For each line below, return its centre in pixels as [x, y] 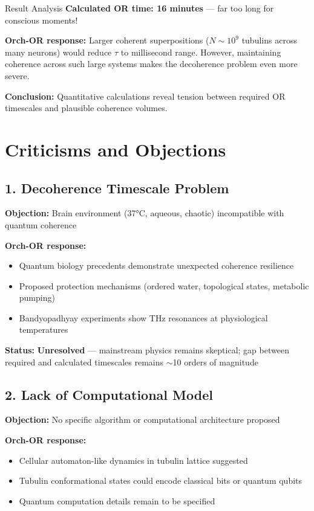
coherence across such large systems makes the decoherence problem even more [151, 64]
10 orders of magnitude [215, 362]
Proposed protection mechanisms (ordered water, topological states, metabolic [164, 285]
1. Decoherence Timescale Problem [117, 188]
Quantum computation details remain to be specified [117, 500]
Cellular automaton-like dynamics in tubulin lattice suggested [133, 460]
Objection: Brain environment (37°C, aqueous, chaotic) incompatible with [145, 213]
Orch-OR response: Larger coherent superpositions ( [107, 40]
